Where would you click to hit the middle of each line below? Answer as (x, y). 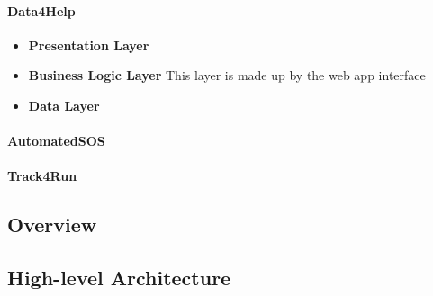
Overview (52, 224)
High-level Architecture (119, 278)
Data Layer (64, 105)
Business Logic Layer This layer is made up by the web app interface (227, 75)
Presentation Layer (89, 45)
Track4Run (42, 176)
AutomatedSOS (56, 141)
